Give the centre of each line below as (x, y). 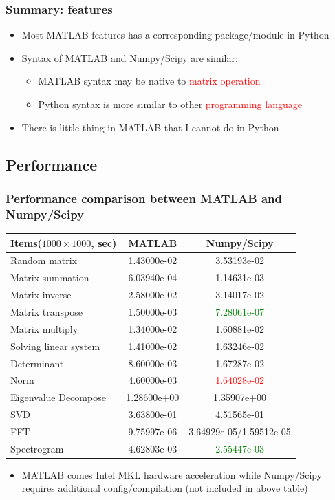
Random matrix (44, 260)
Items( (26, 242)
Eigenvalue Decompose (58, 397)
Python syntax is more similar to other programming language (170, 104)
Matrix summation (50, 278)
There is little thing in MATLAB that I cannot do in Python (150, 127)
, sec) (104, 242)
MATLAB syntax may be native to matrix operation (149, 81)
